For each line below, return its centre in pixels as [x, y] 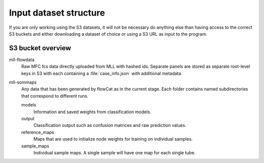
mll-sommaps [23, 82]
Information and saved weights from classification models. [92, 112]
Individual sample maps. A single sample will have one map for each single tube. [114, 153]
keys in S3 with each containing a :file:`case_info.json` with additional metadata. [102, 73]
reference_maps [38, 132]
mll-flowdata [22, 60]
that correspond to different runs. [55, 96]
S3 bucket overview [40, 48]
